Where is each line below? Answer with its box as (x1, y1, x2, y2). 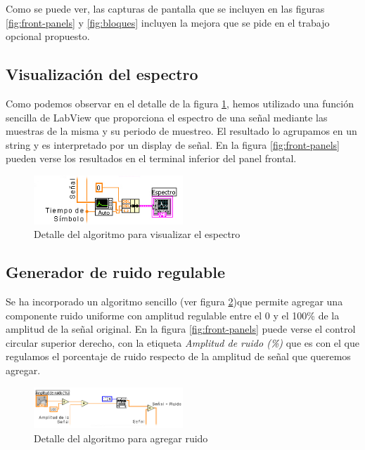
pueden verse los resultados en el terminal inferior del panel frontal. (6, 151, 297, 166)
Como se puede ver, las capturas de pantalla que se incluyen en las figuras (6, 1, 325, 15)
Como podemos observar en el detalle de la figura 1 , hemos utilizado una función (6, 95, 354, 110)
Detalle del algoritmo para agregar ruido (34, 430, 208, 445)
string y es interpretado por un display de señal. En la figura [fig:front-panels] (6, 137, 340, 152)
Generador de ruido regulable (6, 261, 225, 283)
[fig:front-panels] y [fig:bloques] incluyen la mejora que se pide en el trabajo (6, 15, 330, 29)
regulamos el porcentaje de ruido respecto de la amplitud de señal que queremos (6, 349, 351, 364)
